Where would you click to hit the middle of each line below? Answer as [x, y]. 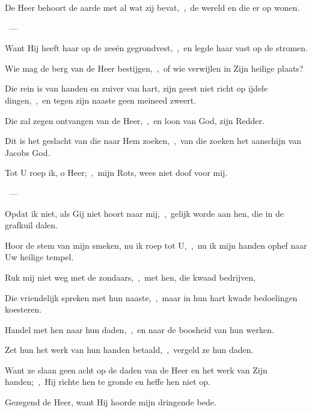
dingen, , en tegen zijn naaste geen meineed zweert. [101, 100]
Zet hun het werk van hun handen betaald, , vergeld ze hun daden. [129, 350]
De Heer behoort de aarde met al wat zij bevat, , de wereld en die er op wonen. [152, 7]
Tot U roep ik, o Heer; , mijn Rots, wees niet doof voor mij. [116, 173]
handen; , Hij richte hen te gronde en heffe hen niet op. [108, 382]
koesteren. [23, 309]
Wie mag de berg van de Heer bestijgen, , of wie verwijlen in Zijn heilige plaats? [154, 68]
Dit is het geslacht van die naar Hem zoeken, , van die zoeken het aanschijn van [153, 141]
